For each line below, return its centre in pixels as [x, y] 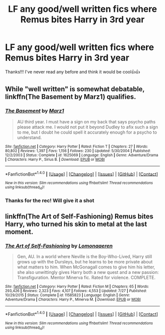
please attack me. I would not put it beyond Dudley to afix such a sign [87, 127]
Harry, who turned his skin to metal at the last [76, 224]
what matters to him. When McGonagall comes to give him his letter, [86, 267]
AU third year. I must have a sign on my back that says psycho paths [86, 121]
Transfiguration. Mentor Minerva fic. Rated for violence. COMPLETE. [86, 278]
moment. [19, 232]
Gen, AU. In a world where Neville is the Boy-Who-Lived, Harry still [84, 257]
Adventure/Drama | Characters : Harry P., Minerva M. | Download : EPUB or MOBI [73, 299]
